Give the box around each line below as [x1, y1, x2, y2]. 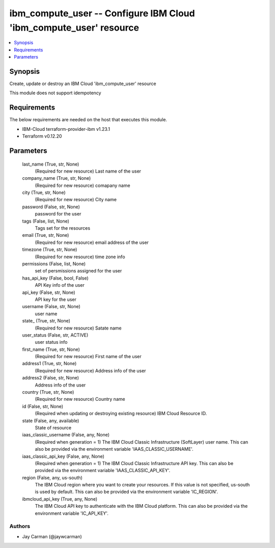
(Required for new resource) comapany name [35, 182, 130, 188]
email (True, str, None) [22, 232, 69, 238]
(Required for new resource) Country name [35, 396, 125, 402]
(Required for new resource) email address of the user [35, 239, 149, 245]
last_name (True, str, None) [22, 161, 79, 167]
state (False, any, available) [22, 418, 79, 424]
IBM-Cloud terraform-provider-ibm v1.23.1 [22, 126, 111, 132]
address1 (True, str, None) [22, 361, 77, 367]
